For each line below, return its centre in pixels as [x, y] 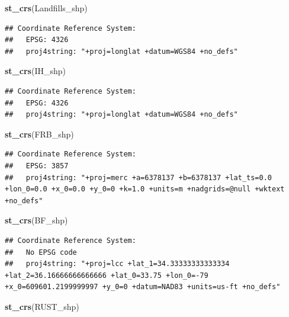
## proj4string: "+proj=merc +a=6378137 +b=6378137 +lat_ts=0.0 [139, 177]
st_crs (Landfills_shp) [46, 8]
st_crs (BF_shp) [36, 220]
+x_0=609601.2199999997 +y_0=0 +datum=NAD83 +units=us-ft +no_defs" [143, 287]
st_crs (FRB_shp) [39, 134]
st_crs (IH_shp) [35, 71]
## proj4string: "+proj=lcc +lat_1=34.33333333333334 [117, 264]
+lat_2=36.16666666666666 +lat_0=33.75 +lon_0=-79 [107, 275]
